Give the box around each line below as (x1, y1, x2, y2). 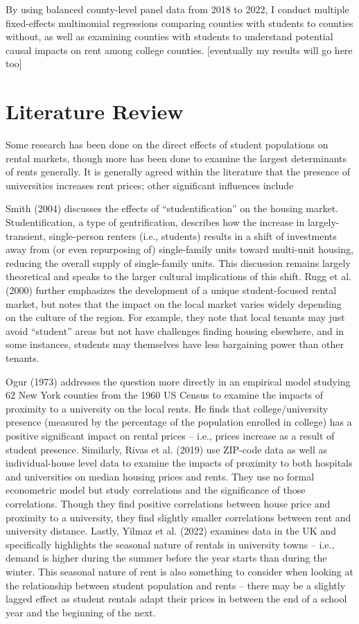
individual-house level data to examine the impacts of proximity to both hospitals (6, 456, 353, 470)
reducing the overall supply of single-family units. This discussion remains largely (6, 255, 351, 270)
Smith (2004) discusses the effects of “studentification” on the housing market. (6, 201, 339, 216)
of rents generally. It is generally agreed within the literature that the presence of (6, 164, 351, 179)
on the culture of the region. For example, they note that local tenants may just (6, 310, 345, 324)
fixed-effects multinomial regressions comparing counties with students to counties (6, 15, 353, 30)
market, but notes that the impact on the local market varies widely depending (6, 296, 342, 311)
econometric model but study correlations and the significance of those (6, 483, 306, 497)
